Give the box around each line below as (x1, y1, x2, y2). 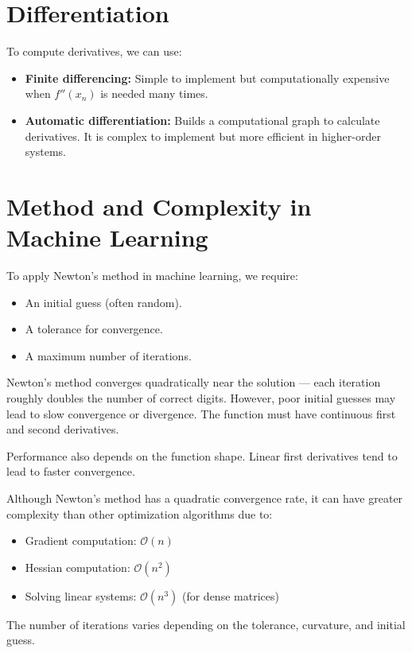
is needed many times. (100, 85, 208, 102)
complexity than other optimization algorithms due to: (6, 505, 273, 522)
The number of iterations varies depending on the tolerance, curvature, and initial (6, 616, 406, 632)
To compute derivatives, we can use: (6, 43, 182, 60)
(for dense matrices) (181, 587, 279, 604)
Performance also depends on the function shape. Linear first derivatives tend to (6, 447, 398, 464)
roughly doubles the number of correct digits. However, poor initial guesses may (6, 389, 396, 406)
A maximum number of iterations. (25, 347, 192, 363)
